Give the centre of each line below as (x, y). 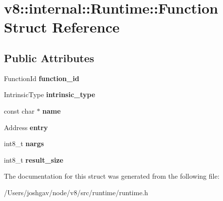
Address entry (26, 127)
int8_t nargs (24, 143)
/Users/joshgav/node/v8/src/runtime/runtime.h (76, 192)
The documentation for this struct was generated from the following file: (112, 176)
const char (19, 110)
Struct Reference (62, 27)
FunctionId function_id (42, 78)
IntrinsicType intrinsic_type (50, 94)
